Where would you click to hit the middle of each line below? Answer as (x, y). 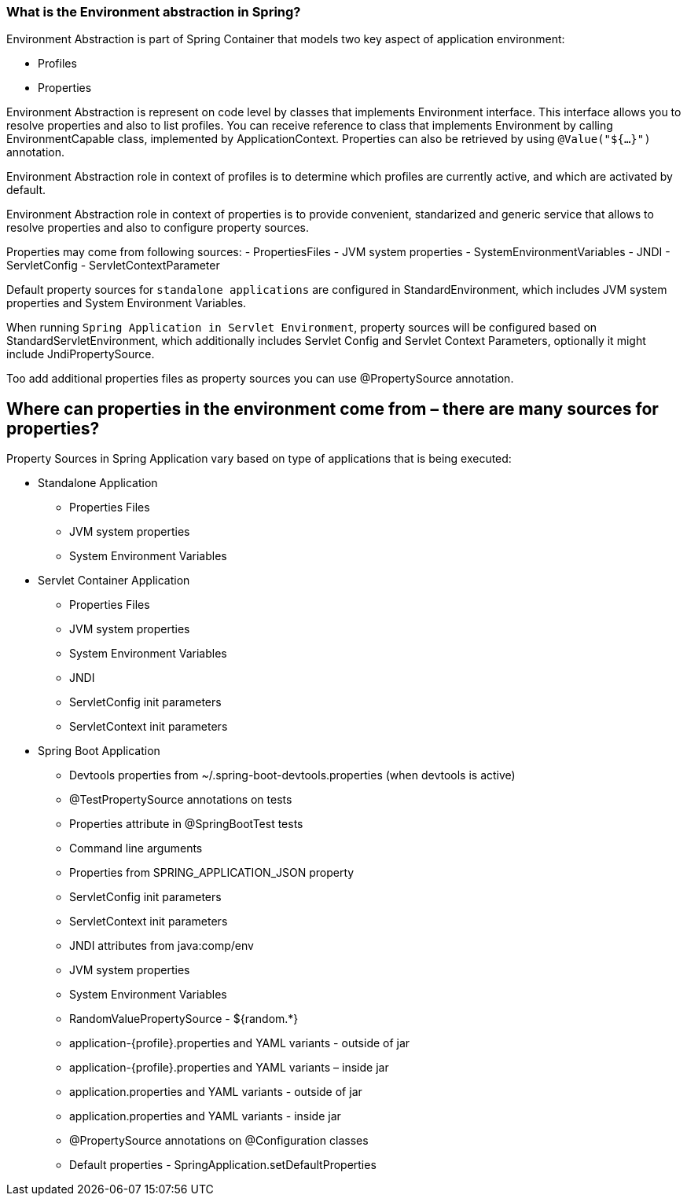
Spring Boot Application (99, 751)
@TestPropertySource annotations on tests (181, 800)
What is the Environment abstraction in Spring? (154, 12)
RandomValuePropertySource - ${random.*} (184, 1019)
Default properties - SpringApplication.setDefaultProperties (223, 1165)
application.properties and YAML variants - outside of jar (216, 1092)
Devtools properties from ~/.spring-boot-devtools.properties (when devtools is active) (292, 775)
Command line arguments (136, 848)
